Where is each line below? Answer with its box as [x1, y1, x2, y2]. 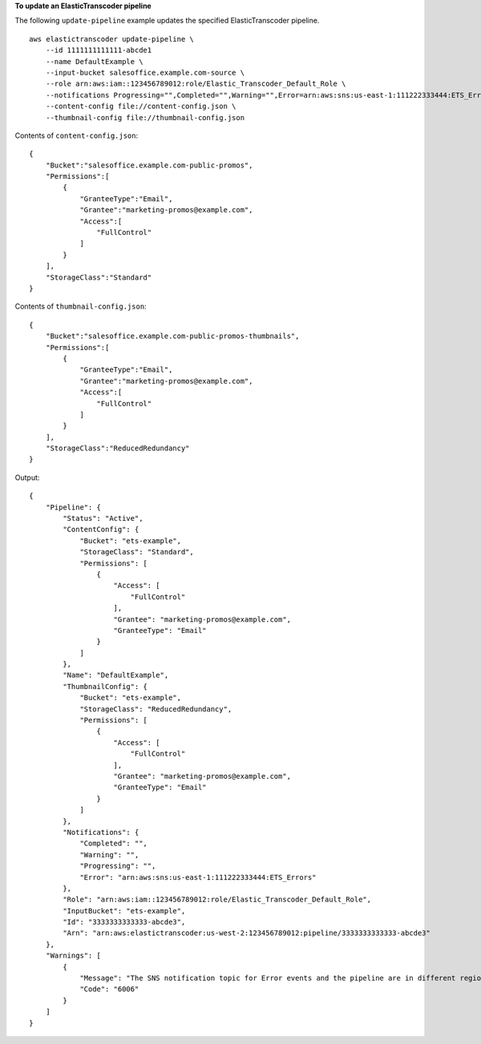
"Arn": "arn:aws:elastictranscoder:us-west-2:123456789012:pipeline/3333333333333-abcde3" [63, 929, 430, 937]
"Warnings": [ [45, 951, 102, 961]
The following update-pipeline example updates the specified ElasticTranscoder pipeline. [14, 16, 320, 26]
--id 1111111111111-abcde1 [45, 46, 152, 55]
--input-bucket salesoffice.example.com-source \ [45, 68, 245, 77]
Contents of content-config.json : [14, 131, 139, 140]
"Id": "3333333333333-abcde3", [63, 917, 186, 927]
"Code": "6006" [79, 985, 139, 994]
